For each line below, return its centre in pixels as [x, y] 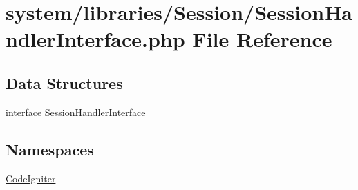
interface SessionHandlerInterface [76, 112]
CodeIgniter [31, 178]
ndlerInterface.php [95, 39]
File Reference [262, 39]
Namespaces [50, 149]
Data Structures [64, 83]
